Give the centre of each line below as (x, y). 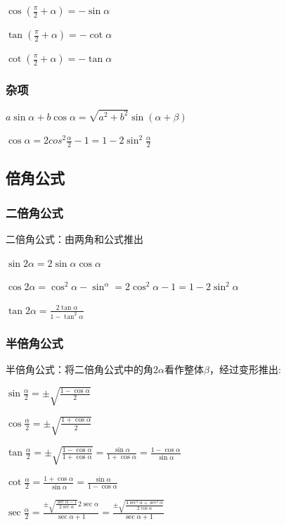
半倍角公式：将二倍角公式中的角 (79, 369)
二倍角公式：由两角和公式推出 (74, 238)
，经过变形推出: (245, 369)
